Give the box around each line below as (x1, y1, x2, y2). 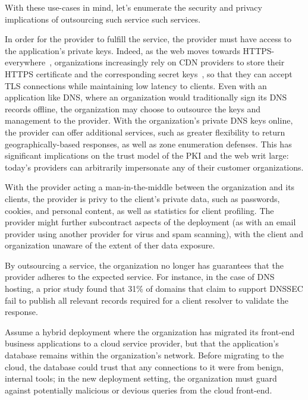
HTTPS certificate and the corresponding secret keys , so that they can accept (5, 67, 293, 80)
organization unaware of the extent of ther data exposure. (5, 239, 215, 251)
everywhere (5, 56, 46, 68)
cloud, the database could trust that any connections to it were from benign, (5, 360, 284, 373)
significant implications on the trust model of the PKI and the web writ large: (5, 149, 289, 162)
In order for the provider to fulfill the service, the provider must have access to (5, 33, 292, 45)
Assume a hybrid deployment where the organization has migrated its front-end (5, 325, 295, 338)
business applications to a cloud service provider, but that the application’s (5, 337, 279, 349)
